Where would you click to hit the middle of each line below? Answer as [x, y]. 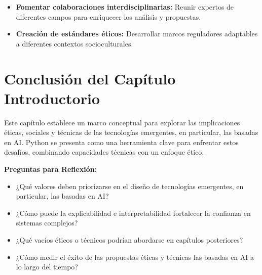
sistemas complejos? [47, 223]
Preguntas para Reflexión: [51, 169]
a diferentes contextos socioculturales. [74, 43]
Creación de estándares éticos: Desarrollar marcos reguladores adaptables [137, 34]
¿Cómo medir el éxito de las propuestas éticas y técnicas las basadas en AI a [135, 257]
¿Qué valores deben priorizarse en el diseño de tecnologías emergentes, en [130, 186]
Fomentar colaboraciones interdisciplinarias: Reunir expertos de [125, 7]
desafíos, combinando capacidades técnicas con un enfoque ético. [104, 152]
